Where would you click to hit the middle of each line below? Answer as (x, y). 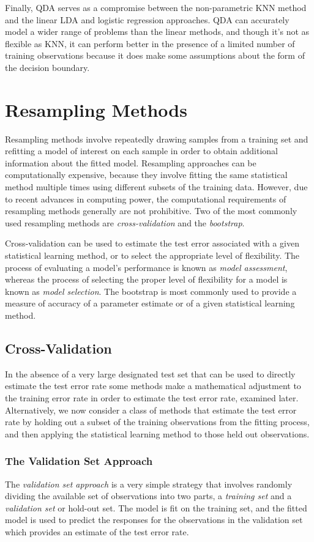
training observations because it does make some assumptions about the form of (155, 55)
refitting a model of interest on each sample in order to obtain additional (141, 151)
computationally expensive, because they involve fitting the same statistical (146, 175)
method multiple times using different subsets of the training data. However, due (156, 187)
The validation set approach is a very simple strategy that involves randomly (149, 484)
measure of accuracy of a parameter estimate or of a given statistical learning (150, 303)
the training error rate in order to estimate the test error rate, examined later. (152, 397)
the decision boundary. (47, 67)
